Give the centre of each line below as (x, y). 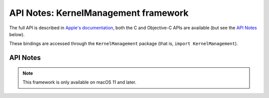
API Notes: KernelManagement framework (99, 13)
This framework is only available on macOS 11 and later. (79, 82)
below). (17, 34)
